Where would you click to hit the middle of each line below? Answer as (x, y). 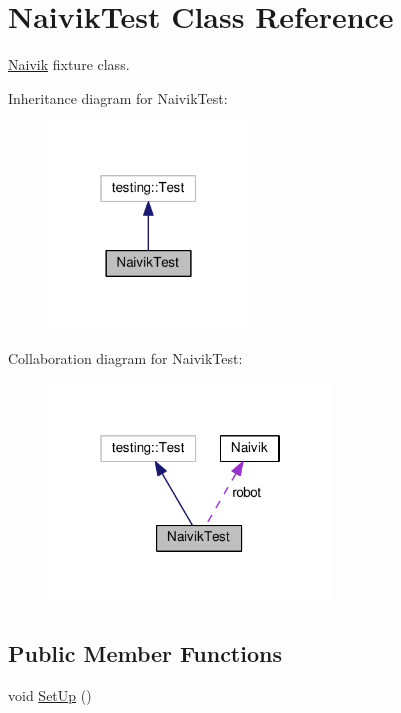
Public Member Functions (145, 652)
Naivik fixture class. (69, 64)
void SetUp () (50, 694)
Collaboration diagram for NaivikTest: (125, 357)
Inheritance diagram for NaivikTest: (118, 97)
